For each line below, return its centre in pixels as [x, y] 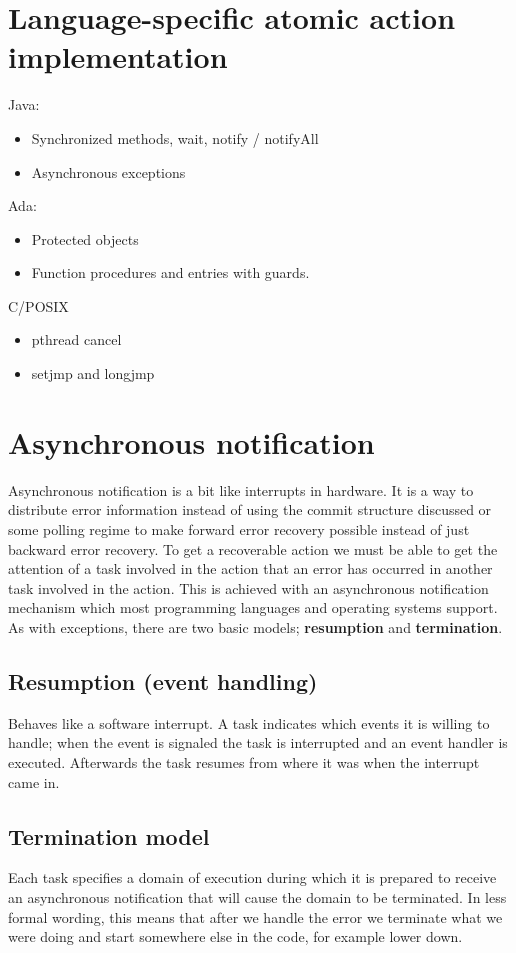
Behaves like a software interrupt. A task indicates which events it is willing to [249, 722]
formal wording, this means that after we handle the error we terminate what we [255, 916]
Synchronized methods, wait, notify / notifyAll [175, 137]
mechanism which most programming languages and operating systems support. [253, 607]
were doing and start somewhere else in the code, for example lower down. [235, 936]
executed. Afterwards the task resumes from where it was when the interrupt [244, 761]
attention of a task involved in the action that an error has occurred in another [250, 568]
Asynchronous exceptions [108, 171]
